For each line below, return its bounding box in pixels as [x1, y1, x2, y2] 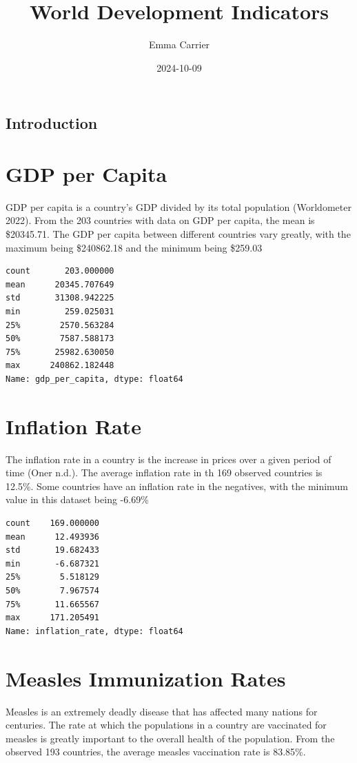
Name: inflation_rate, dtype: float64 [6, 626, 183, 636]
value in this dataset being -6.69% [6, 492, 149, 507]
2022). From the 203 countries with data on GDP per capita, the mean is [6, 213, 315, 227]
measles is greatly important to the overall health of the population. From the [6, 731, 335, 745]
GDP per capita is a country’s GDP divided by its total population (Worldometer [6, 199, 351, 214]
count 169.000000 [6, 518, 100, 529]
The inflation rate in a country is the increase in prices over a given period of [6, 451, 331, 466]
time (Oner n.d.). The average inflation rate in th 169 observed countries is [6, 465, 323, 480]
